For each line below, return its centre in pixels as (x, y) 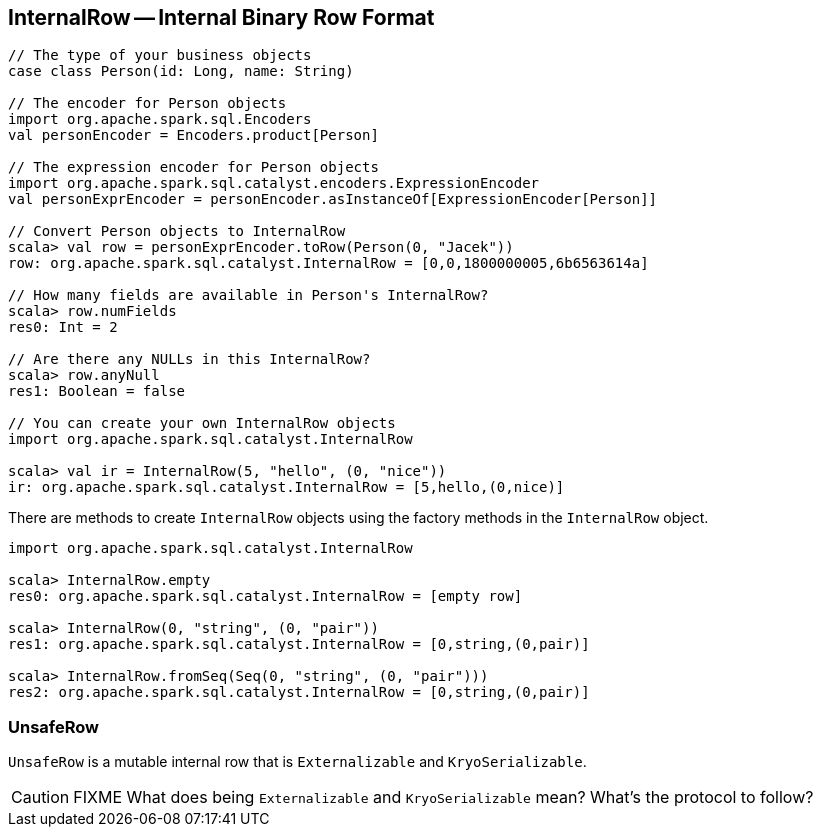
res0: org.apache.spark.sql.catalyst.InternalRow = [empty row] (265, 596)
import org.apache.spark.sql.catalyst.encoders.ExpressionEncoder (274, 183)
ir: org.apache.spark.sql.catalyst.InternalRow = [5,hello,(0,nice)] (286, 487)
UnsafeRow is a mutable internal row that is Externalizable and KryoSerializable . (297, 762)
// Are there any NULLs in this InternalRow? (189, 359)
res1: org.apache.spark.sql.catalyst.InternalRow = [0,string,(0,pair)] (299, 644)
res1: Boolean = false (97, 391)
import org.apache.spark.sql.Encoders (160, 119)
